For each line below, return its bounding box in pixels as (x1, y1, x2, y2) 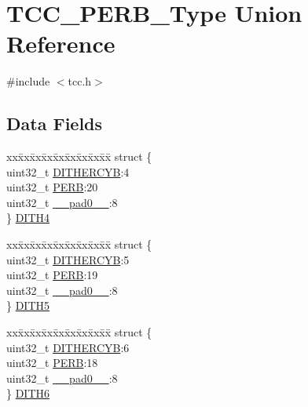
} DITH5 (6, 297, 50, 314)
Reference (6, 27, 115, 60)
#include (6, 73, 50, 89)
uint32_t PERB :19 (6, 267, 98, 283)
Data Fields (6, 111, 103, 136)
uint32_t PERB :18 (6, 354, 98, 371)
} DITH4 (6, 209, 50, 226)
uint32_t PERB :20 (6, 179, 98, 195)
